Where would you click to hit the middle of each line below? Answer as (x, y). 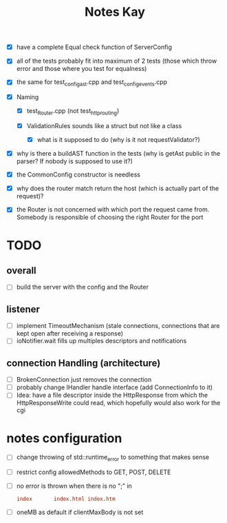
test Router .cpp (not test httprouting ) (73, 112)
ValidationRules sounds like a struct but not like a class (104, 125)
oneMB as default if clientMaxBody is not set (80, 512)
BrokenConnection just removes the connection (84, 380)
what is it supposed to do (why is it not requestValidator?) (118, 140)
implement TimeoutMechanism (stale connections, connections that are (118, 326)
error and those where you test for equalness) (82, 69)
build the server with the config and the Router (83, 287)
